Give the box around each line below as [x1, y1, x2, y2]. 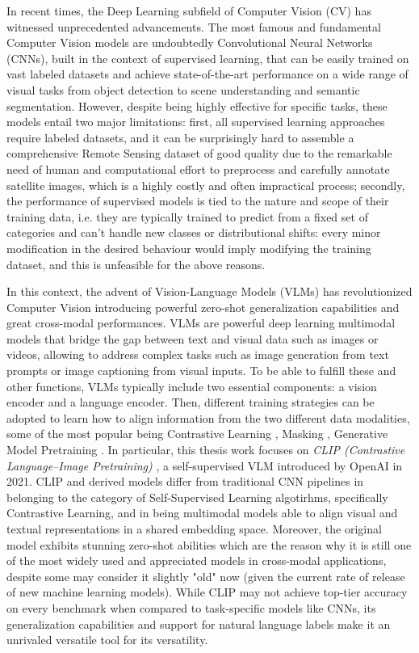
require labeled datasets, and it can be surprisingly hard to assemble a [6, 128, 354, 145]
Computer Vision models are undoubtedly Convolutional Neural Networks [6, 34, 373, 51]
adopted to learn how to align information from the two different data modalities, [6, 409, 410, 426]
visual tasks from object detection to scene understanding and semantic [6, 81, 360, 98]
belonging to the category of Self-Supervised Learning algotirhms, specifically [6, 488, 388, 505]
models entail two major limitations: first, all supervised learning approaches [6, 113, 385, 130]
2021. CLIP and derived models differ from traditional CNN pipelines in [6, 473, 364, 490]
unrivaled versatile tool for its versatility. [6, 631, 208, 648]
